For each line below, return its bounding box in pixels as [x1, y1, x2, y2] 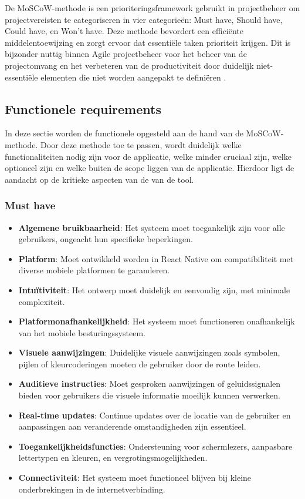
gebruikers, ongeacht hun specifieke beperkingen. [18, 233, 193, 245]
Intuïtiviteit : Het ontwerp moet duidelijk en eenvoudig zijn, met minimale [18, 283, 290, 296]
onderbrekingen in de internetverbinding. [18, 483, 165, 495]
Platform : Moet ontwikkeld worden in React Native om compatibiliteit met [18, 252, 294, 264]
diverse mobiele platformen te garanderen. [18, 264, 170, 276]
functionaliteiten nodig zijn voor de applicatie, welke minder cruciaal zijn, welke [5, 150, 292, 162]
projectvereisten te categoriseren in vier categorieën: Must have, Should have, [5, 13, 283, 25]
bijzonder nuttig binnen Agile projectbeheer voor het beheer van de [5, 48, 247, 60]
